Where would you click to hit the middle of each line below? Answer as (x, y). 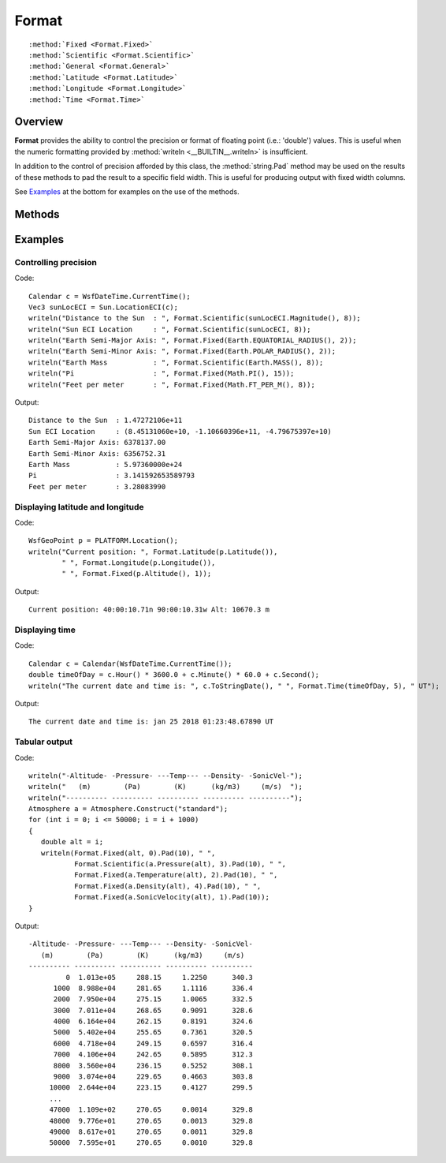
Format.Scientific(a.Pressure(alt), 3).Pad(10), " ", (180, 864)
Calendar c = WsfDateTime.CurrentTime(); (110, 296)
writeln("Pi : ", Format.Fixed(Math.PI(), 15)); (162, 374)
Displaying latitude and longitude (80, 507)
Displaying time (45, 630)
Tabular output (43, 742)
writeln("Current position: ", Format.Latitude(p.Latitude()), (153, 552)
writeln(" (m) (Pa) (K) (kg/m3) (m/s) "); (166, 787)
